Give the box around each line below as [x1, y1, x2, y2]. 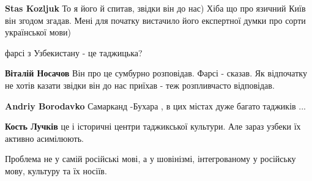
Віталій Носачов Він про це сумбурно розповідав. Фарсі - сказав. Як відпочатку [5, 67, 307, 79]
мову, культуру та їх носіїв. [5, 164, 107, 177]
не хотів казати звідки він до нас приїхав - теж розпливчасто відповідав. [5, 78, 275, 91]
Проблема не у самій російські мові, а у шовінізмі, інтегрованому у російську [5, 152, 296, 165]
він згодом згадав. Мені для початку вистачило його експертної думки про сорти [5, 13, 306, 26]
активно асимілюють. [5, 131, 84, 144]
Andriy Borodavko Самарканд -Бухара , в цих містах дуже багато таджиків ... [5, 99, 306, 112]
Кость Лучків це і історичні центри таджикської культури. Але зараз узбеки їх [5, 120, 301, 133]
